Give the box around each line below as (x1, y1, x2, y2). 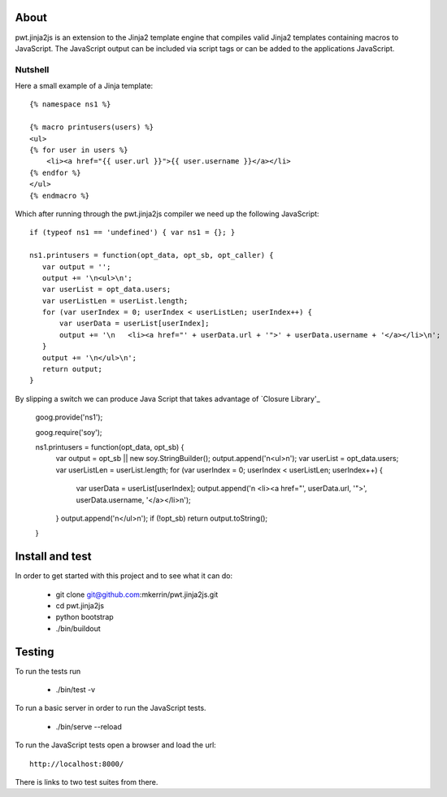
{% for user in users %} (29, 146, 128, 155)
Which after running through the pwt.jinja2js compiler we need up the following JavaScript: (15, 208, 320, 219)
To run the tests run (15, 666, 81, 676)
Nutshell (15, 63, 50, 75)
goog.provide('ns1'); (35, 412, 103, 422)
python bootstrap (55, 612, 114, 622)
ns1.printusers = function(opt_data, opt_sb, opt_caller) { (29, 250, 274, 260)
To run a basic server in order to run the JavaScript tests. (15, 703, 206, 713)
